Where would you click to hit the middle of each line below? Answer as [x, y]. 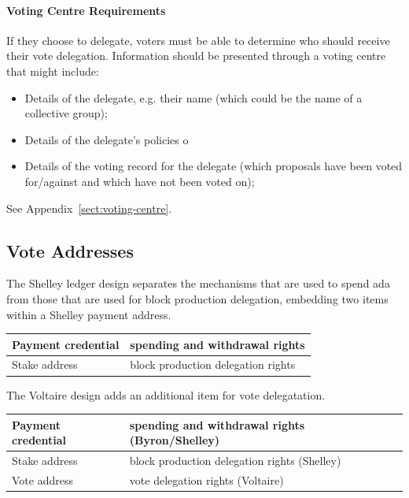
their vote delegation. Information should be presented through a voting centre [196, 56]
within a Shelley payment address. [89, 314]
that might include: [53, 71]
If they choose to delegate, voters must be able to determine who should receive [198, 40]
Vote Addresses [70, 250]
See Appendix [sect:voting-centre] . [89, 208]
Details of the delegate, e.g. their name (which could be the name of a [193, 97]
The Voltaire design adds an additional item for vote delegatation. [166, 394]
